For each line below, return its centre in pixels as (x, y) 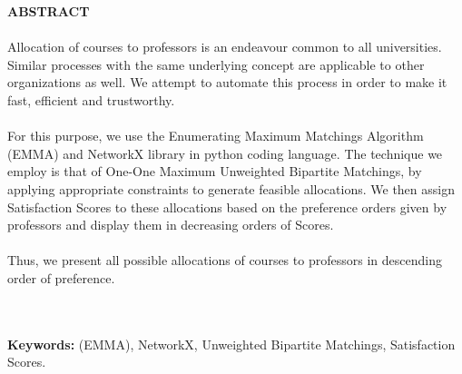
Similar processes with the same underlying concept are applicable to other (216, 64)
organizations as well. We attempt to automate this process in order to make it (227, 82)
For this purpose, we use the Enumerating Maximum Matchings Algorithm (216, 136)
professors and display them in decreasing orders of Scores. (171, 225)
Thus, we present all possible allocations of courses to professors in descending (225, 260)
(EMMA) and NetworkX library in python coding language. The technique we (225, 153)
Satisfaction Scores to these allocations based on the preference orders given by (227, 207)
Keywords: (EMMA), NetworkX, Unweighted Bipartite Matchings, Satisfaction (231, 344)
